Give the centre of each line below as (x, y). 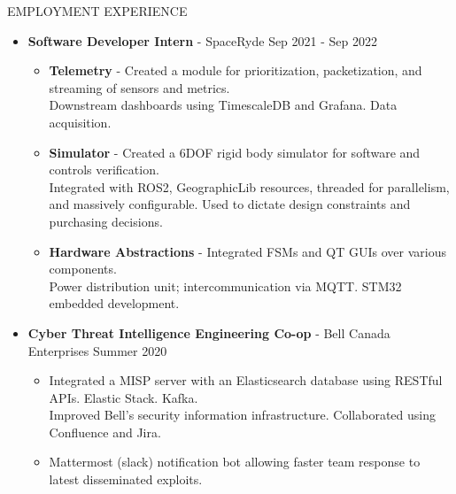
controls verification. (104, 170)
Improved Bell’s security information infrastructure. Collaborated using (242, 415)
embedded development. (114, 303)
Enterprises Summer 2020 (97, 350)
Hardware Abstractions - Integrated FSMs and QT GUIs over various (247, 251)
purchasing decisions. (106, 221)
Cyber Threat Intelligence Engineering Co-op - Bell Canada (209, 332)
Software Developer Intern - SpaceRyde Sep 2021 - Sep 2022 (203, 40)
